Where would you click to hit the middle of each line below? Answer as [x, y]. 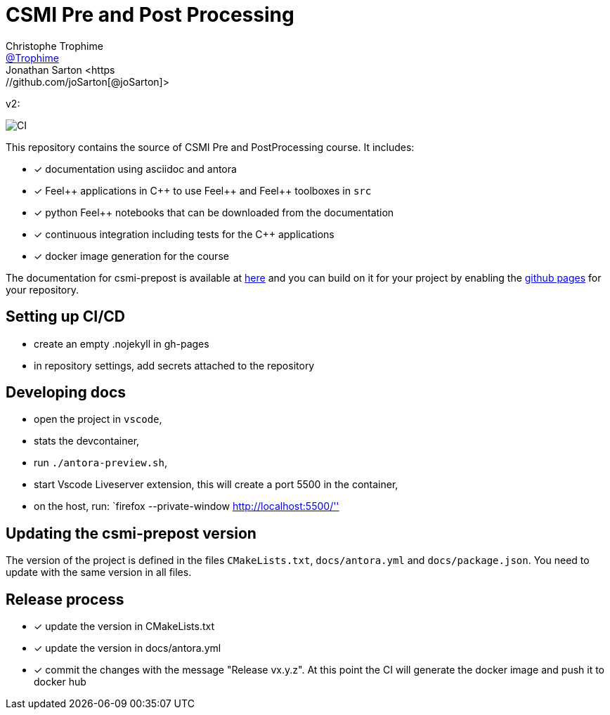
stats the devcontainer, [87, 441]
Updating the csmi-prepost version [131, 533]
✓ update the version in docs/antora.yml [128, 648]
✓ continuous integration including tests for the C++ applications [184, 234]
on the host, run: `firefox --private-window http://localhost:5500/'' [187, 506]
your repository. [43, 289]
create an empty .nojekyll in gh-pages [122, 343]
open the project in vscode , [98, 419]
